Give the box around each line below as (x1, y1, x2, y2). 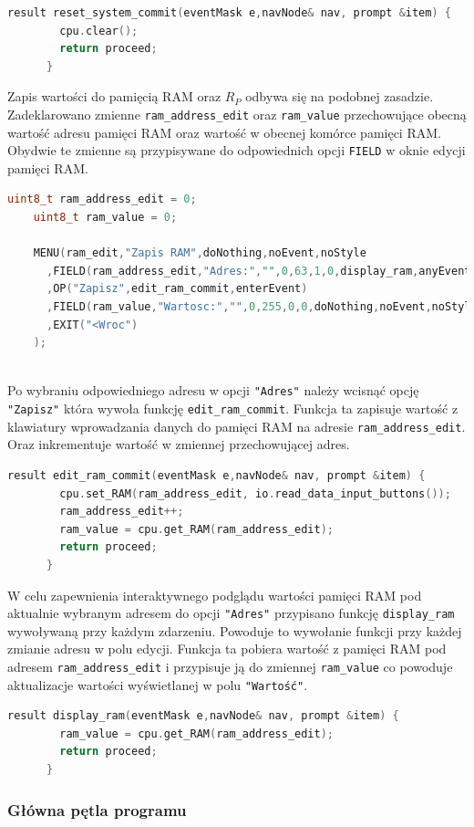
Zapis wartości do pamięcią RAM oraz (7, 87, 222, 106)
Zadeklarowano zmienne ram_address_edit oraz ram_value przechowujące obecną (7, 104, 467, 123)
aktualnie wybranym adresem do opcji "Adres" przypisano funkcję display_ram (7, 603, 455, 623)
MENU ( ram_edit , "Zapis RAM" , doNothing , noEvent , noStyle (33, 246, 366, 260)
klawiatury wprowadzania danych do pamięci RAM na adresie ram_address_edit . (7, 416, 466, 435)
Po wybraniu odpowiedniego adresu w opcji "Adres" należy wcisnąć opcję (7, 381, 419, 400)
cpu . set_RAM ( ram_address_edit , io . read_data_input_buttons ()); (59, 487, 451, 500)
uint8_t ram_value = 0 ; (33, 211, 178, 225)
